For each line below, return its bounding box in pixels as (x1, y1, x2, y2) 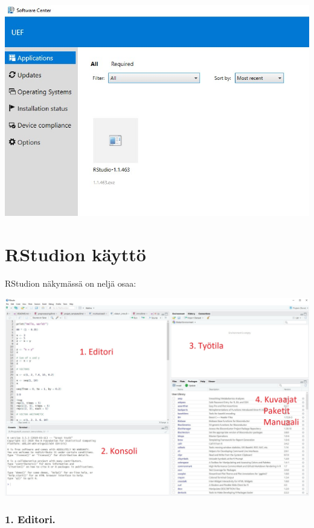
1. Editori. (5, 512, 56, 527)
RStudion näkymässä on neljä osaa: (5, 277, 136, 290)
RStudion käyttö (5, 242, 146, 267)
